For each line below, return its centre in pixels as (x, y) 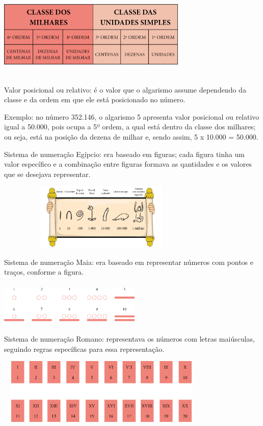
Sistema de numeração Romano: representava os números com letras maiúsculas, (130, 339)
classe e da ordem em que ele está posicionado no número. (95, 99)
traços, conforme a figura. (44, 272)
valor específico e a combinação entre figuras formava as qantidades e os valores (128, 164)
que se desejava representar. (47, 174)
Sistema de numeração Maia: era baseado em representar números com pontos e (129, 262)
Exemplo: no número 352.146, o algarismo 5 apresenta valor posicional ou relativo (132, 116)
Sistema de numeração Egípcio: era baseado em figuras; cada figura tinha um (124, 154)
